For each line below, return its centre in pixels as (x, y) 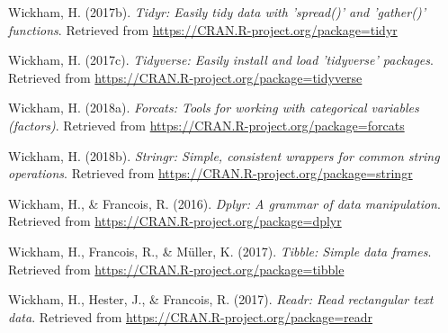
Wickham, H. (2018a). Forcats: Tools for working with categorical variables (214, 108)
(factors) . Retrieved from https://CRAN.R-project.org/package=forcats (206, 125)
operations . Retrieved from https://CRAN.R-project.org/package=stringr (211, 173)
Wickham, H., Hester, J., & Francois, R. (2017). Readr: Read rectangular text (221, 299)
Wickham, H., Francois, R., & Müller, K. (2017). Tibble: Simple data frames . (220, 251)
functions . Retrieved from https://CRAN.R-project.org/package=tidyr (203, 29)
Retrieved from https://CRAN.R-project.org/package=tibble (176, 269)
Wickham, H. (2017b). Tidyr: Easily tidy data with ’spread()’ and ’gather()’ (217, 12)
